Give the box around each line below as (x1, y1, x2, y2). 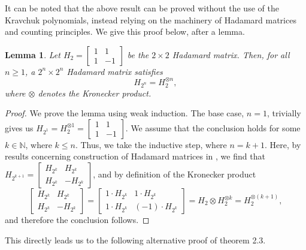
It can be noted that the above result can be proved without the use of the (5, 2, 279, 14)
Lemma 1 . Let (5, 48, 60, 61)
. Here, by (264, 138, 301, 150)
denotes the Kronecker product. (38, 86, 152, 99)
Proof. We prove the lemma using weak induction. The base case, (5, 107, 244, 119)
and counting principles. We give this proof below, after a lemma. (5, 25, 245, 38)
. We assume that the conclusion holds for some (125, 121, 301, 134)
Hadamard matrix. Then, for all (172, 48, 290, 61)
